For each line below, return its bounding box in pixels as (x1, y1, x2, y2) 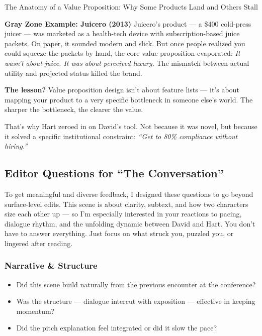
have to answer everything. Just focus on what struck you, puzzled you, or (5, 228, 234, 239)
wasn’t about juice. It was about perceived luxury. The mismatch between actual (5, 57, 249, 68)
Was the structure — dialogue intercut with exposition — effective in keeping (16, 296, 255, 306)
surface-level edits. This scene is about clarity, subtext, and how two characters (5, 198, 248, 209)
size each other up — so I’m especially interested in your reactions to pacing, (5, 208, 242, 219)
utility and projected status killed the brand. (5, 67, 142, 78)
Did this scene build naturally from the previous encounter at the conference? (16, 279, 256, 289)
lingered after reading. (5, 238, 73, 248)
